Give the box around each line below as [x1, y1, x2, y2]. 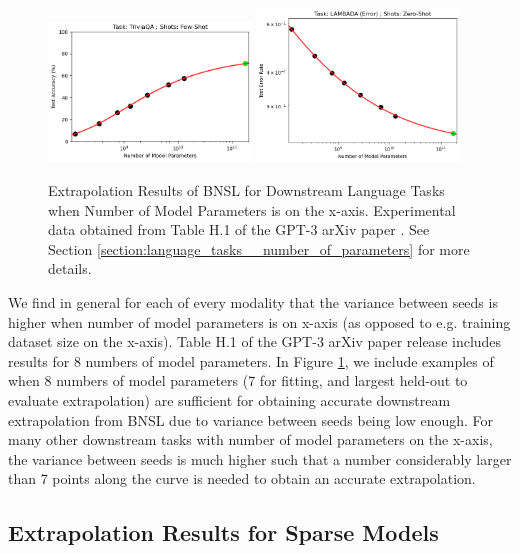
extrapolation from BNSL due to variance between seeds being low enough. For [8, 409, 494, 430]
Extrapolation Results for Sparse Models [8, 517, 439, 548]
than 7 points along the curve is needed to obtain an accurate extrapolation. [8, 468, 476, 489]
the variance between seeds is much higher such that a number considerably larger [8, 448, 512, 469]
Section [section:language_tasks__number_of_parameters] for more [48, 238, 470, 259]
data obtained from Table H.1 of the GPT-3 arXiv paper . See [48, 219, 430, 240]
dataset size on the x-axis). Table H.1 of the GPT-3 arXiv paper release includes [8, 331, 502, 352]
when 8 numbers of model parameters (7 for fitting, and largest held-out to [8, 370, 468, 391]
